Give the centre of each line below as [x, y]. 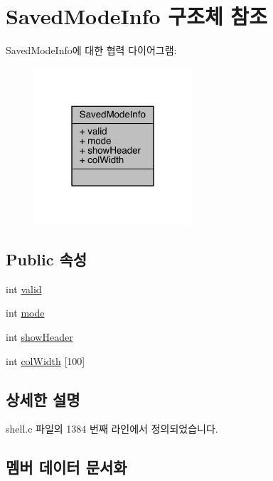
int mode [25, 313]
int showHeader [39, 337]
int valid [24, 289]
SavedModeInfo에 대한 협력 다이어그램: [91, 50]
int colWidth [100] [45, 360]
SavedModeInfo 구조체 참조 [136, 16]
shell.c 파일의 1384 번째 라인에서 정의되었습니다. [112, 429]
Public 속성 [47, 259]
